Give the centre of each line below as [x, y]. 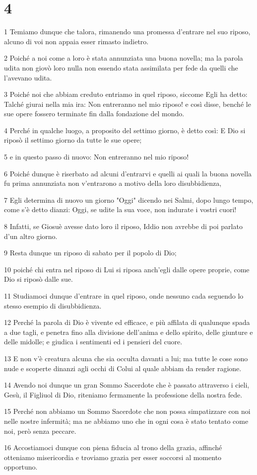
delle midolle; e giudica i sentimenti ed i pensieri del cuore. [93, 342]
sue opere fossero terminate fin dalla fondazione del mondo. [94, 114]
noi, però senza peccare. [40, 431]
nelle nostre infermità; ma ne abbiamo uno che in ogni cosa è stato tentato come [126, 421]
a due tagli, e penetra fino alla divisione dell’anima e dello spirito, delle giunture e [128, 332]
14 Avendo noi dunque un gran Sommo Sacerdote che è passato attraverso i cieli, [127, 385]
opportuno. [21, 467]
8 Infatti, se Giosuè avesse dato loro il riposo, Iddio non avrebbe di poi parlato [123, 226]
